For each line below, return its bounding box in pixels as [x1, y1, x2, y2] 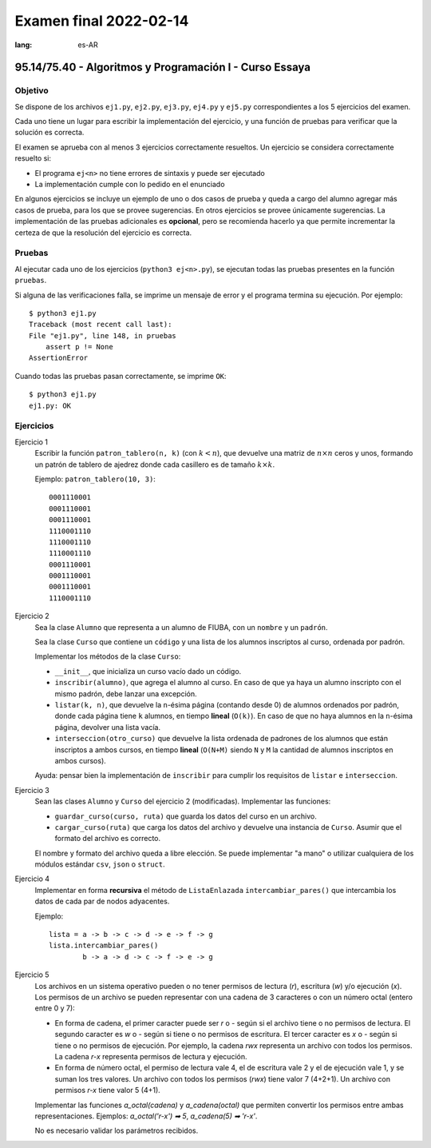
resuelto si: [14, 153, 52, 163]
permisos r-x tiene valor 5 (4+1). [54, 1086, 161, 1095]
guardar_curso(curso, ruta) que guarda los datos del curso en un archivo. [54, 811, 317, 821]
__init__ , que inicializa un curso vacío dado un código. [54, 666, 242, 676]
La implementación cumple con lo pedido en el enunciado [34, 180, 225, 189]
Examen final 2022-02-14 [14, 12, 189, 30]
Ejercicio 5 [14, 970, 49, 979]
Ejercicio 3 [14, 785, 49, 795]
